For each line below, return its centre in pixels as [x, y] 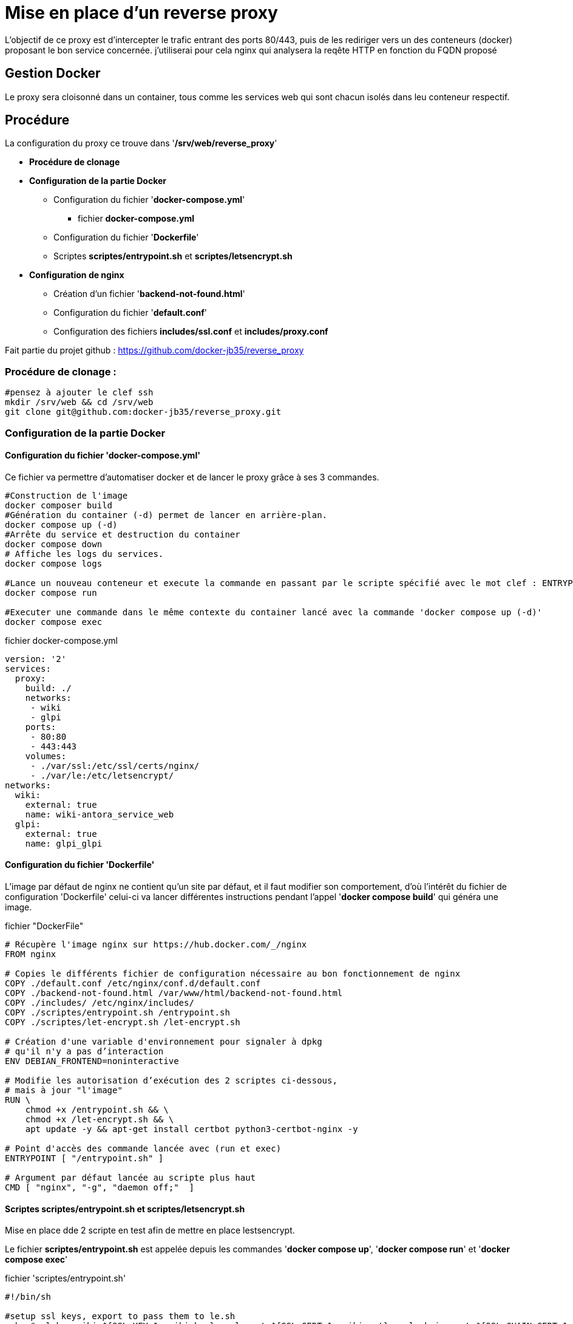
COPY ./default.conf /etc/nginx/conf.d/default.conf [133, 983]
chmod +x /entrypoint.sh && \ [97, 1110]
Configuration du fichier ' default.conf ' [131, 313]
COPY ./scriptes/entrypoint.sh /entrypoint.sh [117, 1012]
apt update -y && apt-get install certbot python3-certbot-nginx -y [192, 1129]
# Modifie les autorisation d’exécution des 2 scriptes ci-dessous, [171, 1080]
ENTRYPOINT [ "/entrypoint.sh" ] [84, 1158]
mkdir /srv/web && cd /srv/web [79, 402]
